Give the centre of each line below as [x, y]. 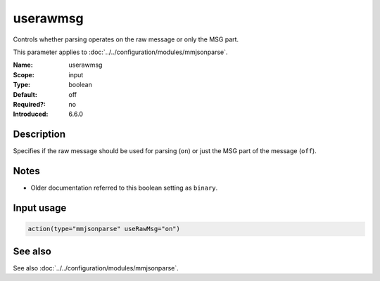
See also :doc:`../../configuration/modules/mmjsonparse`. [96, 268]
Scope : [24, 74]
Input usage [40, 208]
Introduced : [31, 114]
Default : [25, 94]
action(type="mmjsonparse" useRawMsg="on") [104, 229]
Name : [23, 65]
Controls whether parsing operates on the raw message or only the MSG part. [126, 39]
